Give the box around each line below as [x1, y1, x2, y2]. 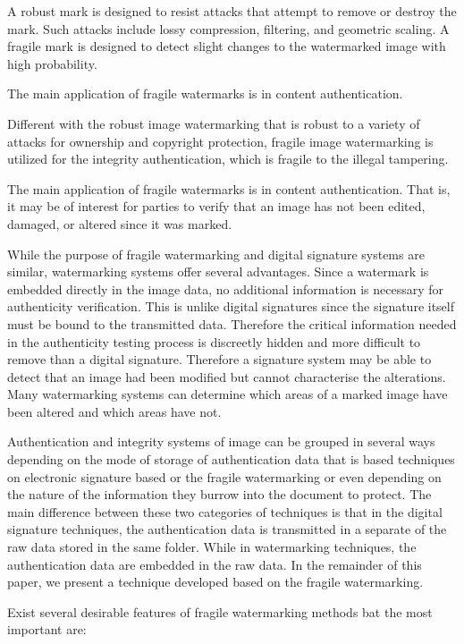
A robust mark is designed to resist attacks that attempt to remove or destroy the [7, 2, 457, 20]
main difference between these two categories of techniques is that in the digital [7, 502, 443, 521]
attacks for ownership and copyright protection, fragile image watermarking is [7, 131, 434, 150]
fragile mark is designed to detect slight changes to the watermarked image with [7, 37, 446, 55]
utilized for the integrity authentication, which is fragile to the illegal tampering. [7, 149, 449, 168]
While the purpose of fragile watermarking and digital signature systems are [7, 244, 425, 263]
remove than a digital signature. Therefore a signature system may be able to [7, 350, 432, 369]
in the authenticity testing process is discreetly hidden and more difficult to [7, 332, 421, 351]
